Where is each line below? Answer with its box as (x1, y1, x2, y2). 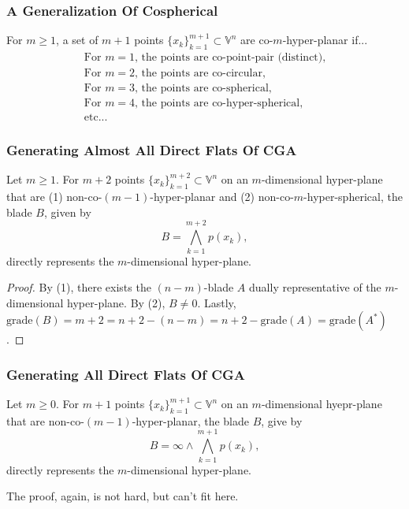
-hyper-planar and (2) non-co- (150, 188, 294, 205)
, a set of (56, 32, 99, 48)
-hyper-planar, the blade (132, 412, 249, 429)
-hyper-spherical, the (303, 188, 403, 205)
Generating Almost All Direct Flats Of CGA (6, 140, 297, 160)
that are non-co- (6, 412, 84, 429)
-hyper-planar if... (282, 32, 368, 48)
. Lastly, (197, 294, 236, 310)
